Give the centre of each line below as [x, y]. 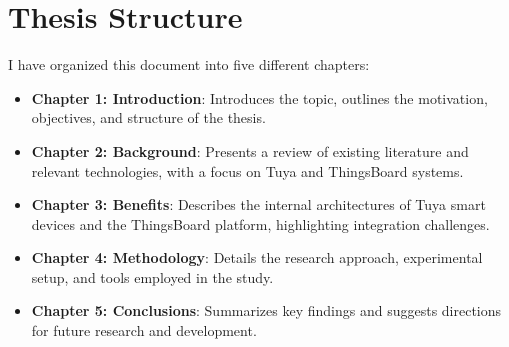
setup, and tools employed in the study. [152, 276]
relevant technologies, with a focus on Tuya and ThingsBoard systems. [247, 170]
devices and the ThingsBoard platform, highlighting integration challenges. [260, 223]
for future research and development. [144, 330]
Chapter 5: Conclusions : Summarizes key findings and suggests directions [266, 310]
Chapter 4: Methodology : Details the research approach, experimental [257, 257]
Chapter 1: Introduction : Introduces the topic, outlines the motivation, [259, 97]
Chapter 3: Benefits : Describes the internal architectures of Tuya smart [258, 204]
